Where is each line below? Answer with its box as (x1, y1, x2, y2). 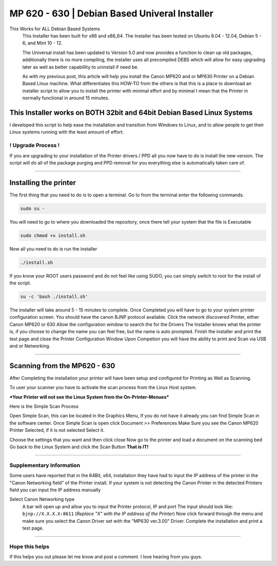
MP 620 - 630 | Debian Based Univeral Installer (9, 8, 214, 19)
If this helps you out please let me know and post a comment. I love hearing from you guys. (9, 554, 203, 560)
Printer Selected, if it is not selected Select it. (9, 427, 105, 433)
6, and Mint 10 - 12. (22, 40, 63, 46)
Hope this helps (9, 543, 50, 550)
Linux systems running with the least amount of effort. (9, 129, 124, 135)
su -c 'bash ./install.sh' (20, 294, 88, 300)
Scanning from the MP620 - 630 (9, 361, 115, 370)
